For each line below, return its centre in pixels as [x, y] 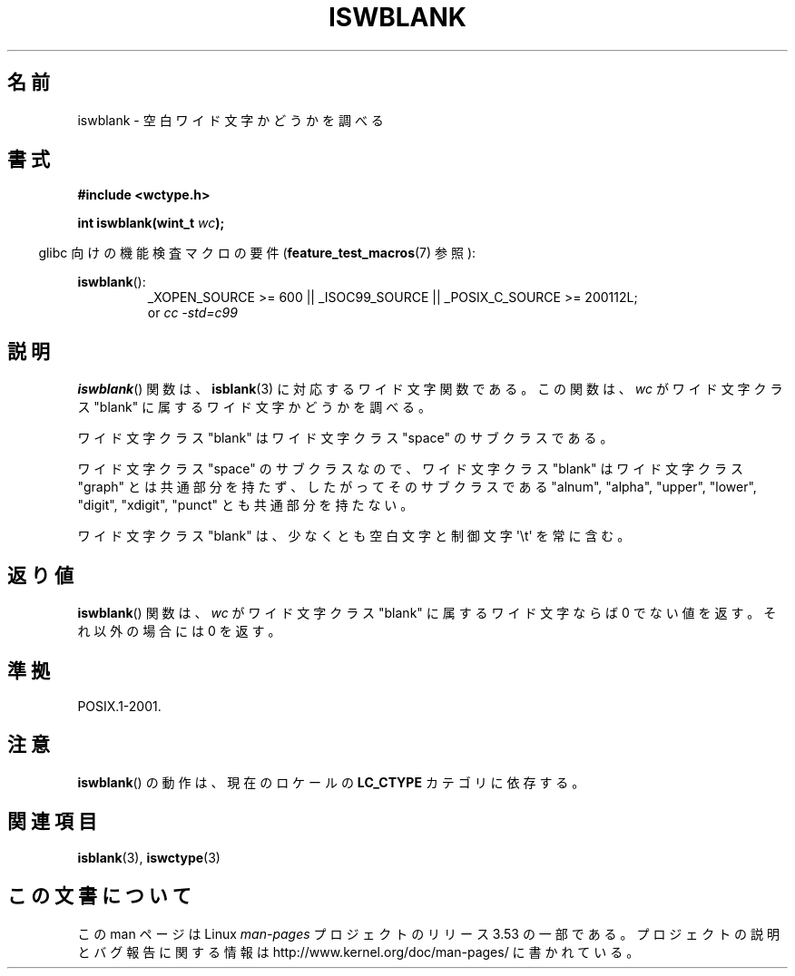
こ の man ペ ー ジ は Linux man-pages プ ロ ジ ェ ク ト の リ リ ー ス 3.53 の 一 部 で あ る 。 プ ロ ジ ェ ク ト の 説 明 [428, 933]
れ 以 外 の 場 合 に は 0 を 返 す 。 [179, 631]
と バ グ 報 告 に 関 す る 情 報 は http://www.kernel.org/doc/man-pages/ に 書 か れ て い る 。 [358, 952]
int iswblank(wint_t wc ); [151, 223]
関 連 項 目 [52, 822]
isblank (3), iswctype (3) [149, 857]
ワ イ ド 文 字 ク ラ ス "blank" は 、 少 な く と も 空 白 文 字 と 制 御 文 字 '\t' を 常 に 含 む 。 [354, 536]
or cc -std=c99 [192, 313]
